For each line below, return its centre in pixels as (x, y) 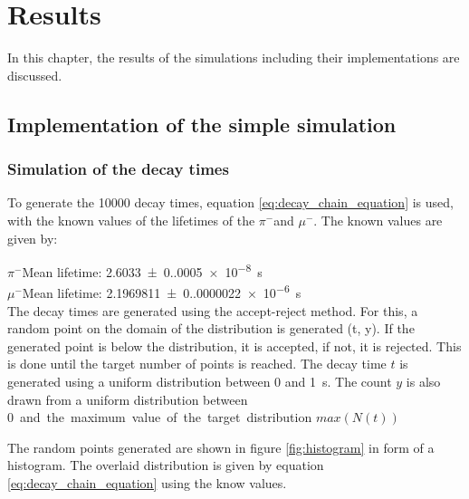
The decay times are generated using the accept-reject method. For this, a (213, 310)
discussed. (35, 75)
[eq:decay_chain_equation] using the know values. (147, 482)
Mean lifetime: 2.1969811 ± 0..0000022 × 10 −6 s (162, 291)
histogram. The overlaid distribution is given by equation (166, 465)
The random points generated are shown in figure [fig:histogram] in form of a (221, 447)
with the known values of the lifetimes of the (131, 220)
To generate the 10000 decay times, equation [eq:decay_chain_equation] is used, (230, 202)
